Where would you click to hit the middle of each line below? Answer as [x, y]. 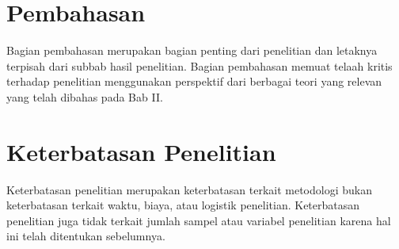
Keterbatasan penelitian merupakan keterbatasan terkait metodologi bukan [189, 189]
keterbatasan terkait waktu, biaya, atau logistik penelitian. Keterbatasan [183, 205]
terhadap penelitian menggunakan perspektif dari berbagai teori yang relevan [194, 81]
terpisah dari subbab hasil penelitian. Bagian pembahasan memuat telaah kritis [199, 65]
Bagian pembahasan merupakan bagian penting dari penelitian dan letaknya [192, 50]
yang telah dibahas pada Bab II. [85, 96]
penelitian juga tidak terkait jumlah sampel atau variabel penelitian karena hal [199, 220]
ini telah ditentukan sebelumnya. [86, 236]
